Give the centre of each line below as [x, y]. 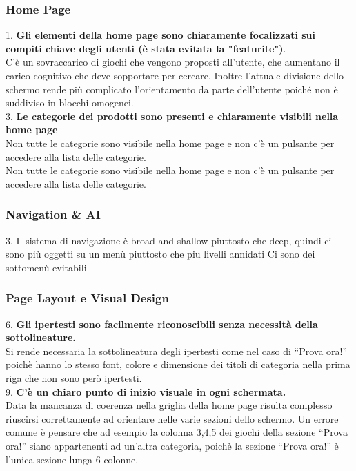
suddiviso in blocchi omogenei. [70, 103]
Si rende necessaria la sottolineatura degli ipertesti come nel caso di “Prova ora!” [177, 350]
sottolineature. [41, 337]
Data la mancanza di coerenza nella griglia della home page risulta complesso [169, 405]
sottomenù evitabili [46, 267]
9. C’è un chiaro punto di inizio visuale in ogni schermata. [146, 391]
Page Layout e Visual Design [87, 298]
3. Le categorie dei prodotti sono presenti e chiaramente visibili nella [172, 116]
